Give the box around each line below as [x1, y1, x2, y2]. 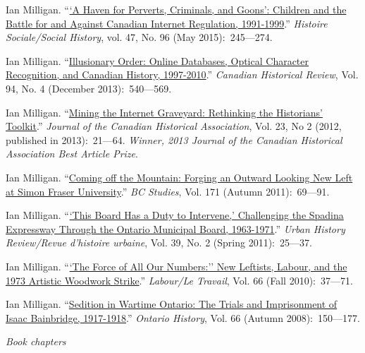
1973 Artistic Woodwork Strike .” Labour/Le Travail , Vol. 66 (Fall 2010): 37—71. [6, 273, 353, 287]
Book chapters [6, 334, 66, 349]
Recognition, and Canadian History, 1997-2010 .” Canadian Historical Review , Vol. [6, 67, 359, 82]
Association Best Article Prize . [6, 146, 138, 161]
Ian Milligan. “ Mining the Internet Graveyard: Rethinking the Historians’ [6, 104, 323, 119]
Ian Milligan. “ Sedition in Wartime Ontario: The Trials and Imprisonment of [6, 297, 338, 311]
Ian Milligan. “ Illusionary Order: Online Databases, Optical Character [6, 53, 309, 68]
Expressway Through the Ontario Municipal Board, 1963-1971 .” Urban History [6, 221, 345, 236]
